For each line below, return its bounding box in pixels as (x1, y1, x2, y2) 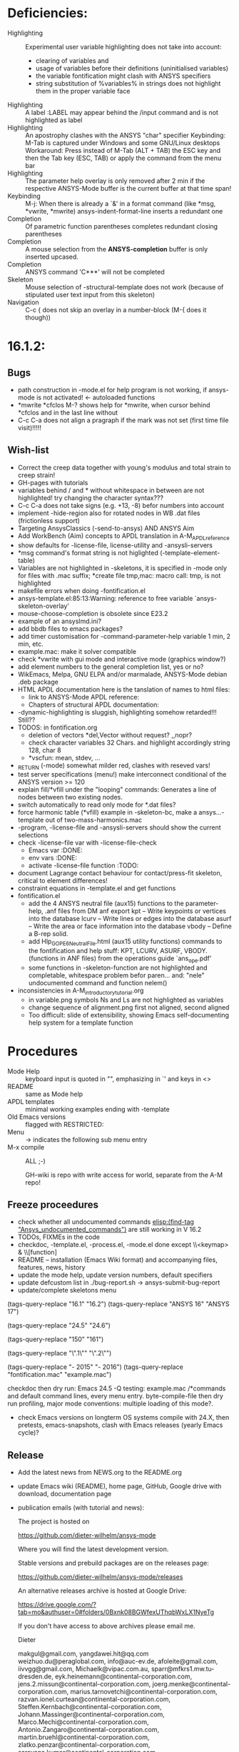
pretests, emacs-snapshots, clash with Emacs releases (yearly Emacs (17, 1420, 223, 1430)
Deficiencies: (7, 5, 88, 21)
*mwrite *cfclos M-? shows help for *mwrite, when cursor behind (17, 400, 210, 409)
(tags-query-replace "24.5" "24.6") (7, 1321, 111, 1330)
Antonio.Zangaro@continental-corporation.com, (17, 1726, 160, 1734)
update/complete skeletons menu (17, 1286, 116, 1295)
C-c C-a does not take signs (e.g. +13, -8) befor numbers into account (17, 501, 225, 509)
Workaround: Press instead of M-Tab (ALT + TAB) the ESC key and (25, 146, 221, 154)
